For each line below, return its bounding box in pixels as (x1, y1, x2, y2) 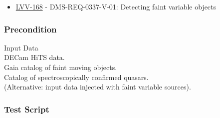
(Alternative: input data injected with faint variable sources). (4, 81, 191, 92)
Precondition (4, 22, 57, 35)
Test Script (4, 102, 49, 115)
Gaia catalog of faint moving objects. (4, 62, 117, 72)
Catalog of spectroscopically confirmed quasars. (4, 71, 149, 82)
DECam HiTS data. (4, 52, 65, 62)
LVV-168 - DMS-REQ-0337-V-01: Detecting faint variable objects (15, 1, 217, 11)
